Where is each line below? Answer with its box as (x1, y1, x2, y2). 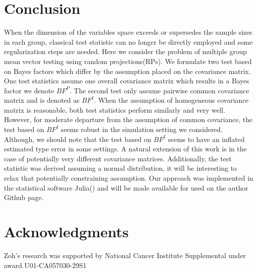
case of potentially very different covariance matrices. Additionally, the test (4, 153, 232, 163)
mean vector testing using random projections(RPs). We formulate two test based (4, 56, 252, 66)
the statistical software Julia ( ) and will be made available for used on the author (4, 182, 249, 193)
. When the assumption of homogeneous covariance (94, 95, 249, 105)
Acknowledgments (4, 221, 129, 241)
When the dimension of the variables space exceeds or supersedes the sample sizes (4, 27, 253, 37)
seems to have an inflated (168, 134, 245, 144)
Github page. (4, 192, 44, 203)
